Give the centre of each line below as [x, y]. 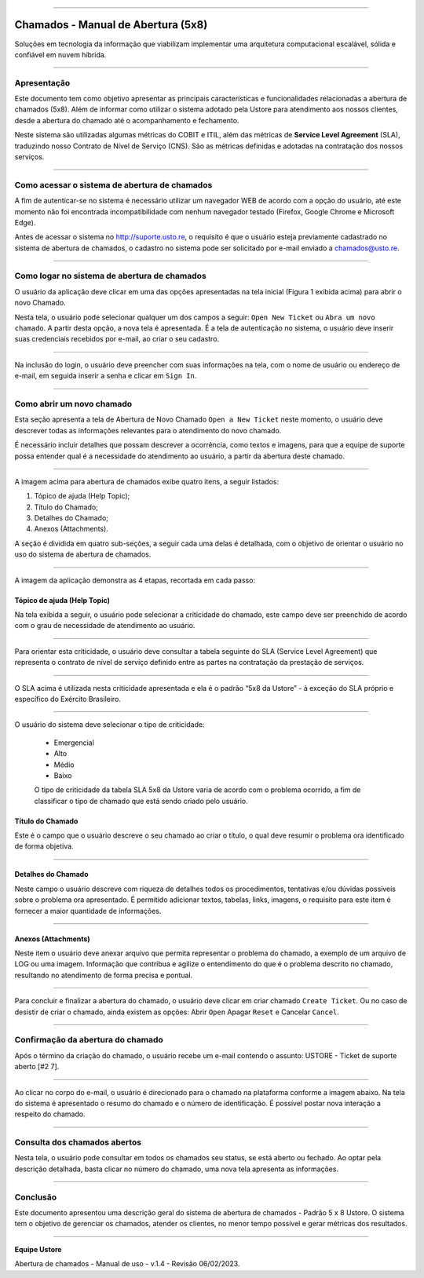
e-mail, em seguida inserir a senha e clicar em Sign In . [106, 376]
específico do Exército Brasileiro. [68, 699]
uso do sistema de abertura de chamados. [83, 554]
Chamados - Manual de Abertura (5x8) [111, 25]
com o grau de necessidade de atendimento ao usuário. [105, 626]
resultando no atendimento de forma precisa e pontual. [104, 975]
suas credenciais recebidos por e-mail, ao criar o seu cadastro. [117, 339]
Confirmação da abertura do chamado [89, 1040]
